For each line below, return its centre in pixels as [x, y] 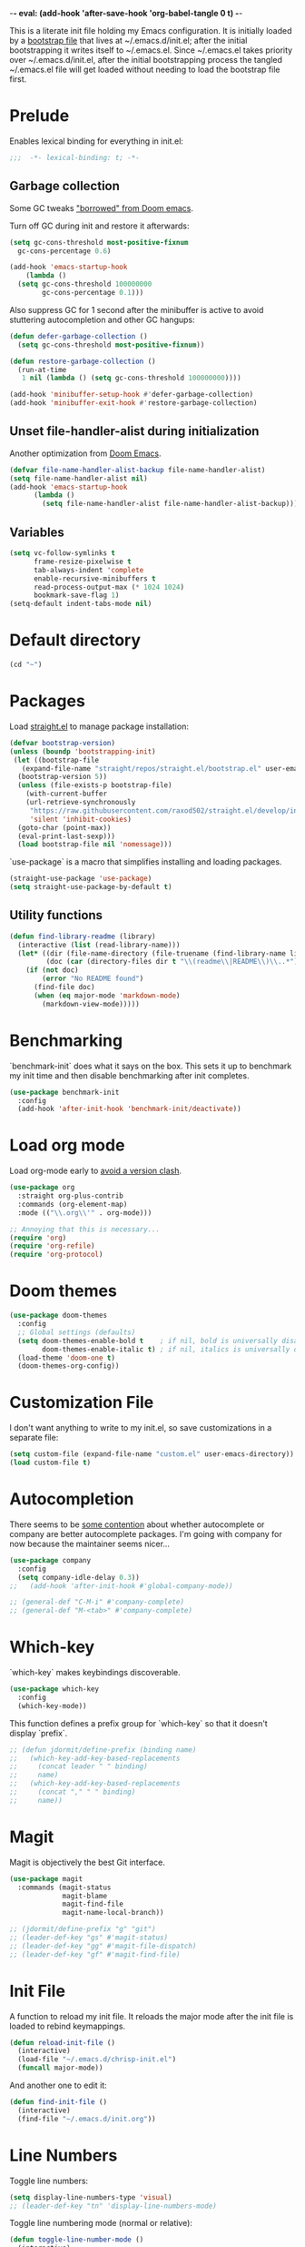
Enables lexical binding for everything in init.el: [97, 141]
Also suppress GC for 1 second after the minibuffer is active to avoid [137, 309]
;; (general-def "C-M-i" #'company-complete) [97, 1602]
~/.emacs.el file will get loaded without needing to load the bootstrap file [145, 69]
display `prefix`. [39, 1733]
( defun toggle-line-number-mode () [77, 2240]
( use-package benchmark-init [64, 1092]
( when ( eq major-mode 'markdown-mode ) [107, 996]
